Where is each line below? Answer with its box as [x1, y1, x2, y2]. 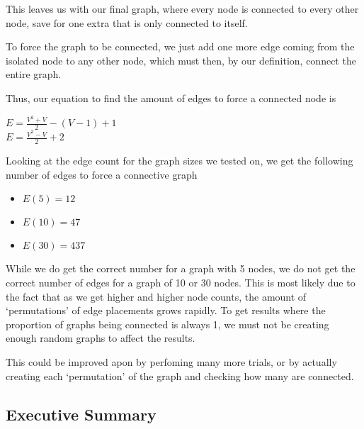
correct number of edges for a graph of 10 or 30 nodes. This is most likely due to [6, 274, 356, 289]
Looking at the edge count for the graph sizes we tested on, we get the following [6, 153, 353, 168]
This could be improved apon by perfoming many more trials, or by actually [6, 354, 337, 369]
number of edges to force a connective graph [6, 167, 198, 182]
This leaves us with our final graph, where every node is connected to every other [6, 1, 359, 16]
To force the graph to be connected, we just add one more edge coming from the [6, 39, 355, 54]
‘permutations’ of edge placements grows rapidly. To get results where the [6, 303, 326, 318]
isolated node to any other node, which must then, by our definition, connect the [6, 52, 356, 67]
